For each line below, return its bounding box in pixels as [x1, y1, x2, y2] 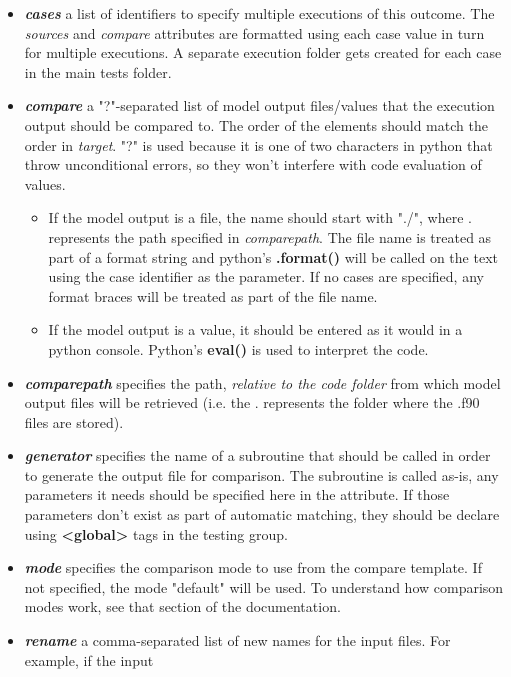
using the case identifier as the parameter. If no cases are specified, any [48, 266, 484, 287]
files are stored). [24, 411, 124, 432]
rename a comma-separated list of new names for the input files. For [24, 630, 451, 651]
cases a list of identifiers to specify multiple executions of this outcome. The [24, 3, 495, 23]
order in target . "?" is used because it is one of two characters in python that [24, 134, 493, 155]
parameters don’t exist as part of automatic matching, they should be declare [24, 504, 500, 525]
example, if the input [24, 649, 154, 670]
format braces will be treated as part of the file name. [48, 285, 378, 306]
